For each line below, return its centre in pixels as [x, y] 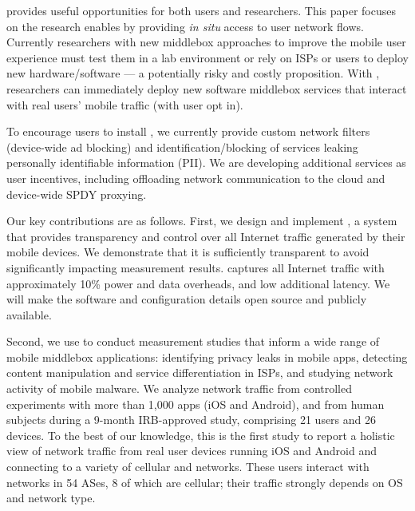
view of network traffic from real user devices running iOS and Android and [192, 451]
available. [29, 314]
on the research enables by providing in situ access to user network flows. [185, 26]
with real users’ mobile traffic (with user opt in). [125, 104]
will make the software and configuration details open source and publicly [187, 299]
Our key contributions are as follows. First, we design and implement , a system [202, 221]
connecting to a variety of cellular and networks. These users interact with [188, 467]
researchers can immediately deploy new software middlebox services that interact [207, 88]
